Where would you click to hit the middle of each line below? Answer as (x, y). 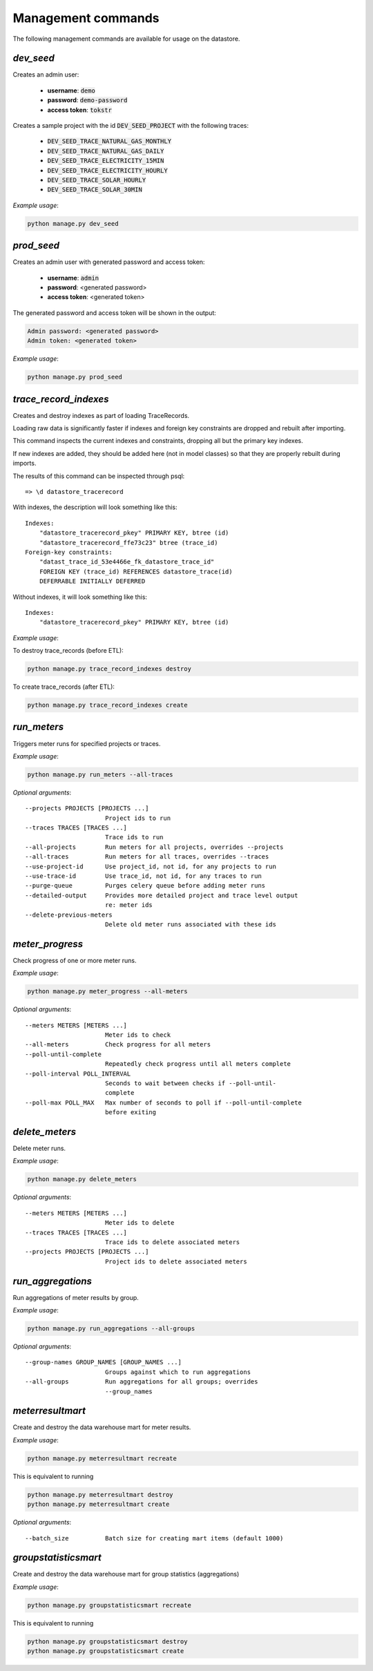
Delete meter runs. (39, 1148)
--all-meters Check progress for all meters (118, 1044)
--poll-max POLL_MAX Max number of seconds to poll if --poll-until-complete (163, 1102)
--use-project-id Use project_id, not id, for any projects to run (151, 866)
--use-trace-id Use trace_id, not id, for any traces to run (143, 876)
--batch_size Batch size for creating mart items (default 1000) (154, 1538)
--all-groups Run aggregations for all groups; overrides (142, 1382)
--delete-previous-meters (69, 915)
